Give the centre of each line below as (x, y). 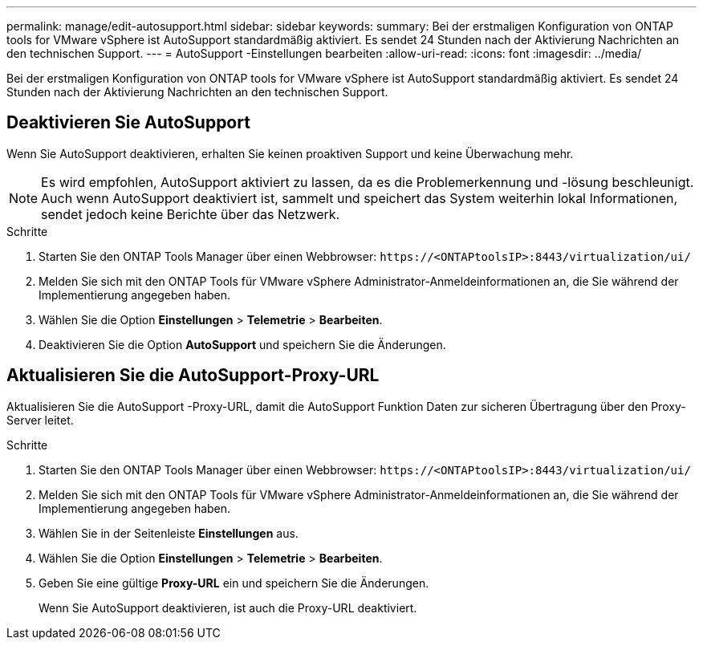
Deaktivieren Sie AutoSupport (128, 123)
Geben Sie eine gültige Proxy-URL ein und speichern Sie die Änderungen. (234, 583)
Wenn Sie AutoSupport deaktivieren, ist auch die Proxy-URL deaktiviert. (228, 607)
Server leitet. (40, 420)
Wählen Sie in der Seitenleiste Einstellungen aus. (169, 533)
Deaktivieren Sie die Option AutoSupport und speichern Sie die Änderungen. (242, 344)
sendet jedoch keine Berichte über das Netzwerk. (191, 214)
